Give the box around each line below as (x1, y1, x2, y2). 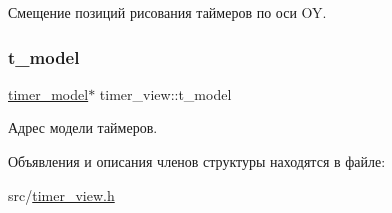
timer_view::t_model (99, 83, 232, 104)
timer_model (8, 83, 89, 104)
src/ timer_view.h (8, 184, 115, 205)
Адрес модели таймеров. (8, 117, 158, 138)
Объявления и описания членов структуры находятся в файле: (8, 151, 386, 171)
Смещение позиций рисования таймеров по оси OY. (8, 2, 327, 22)
